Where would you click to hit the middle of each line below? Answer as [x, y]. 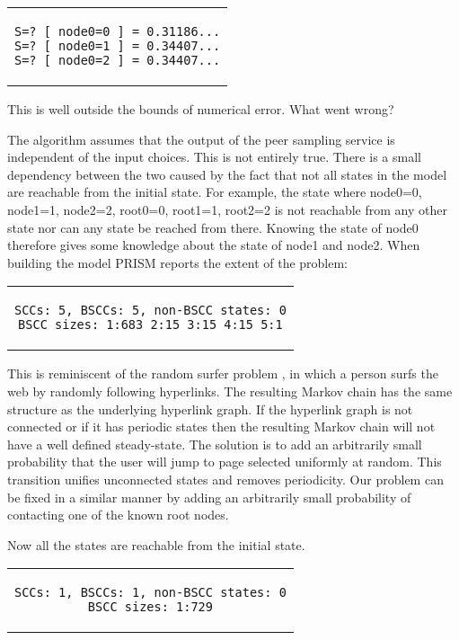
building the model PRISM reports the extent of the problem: [178, 262]
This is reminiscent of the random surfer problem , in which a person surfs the [223, 373]
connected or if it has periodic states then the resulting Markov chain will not [221, 427]
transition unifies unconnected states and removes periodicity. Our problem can [225, 479]
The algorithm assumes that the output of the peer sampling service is [201, 139]
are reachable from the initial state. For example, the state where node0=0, [215, 192]
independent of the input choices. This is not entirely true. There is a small [214, 157]
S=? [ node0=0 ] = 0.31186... [118, 31]
